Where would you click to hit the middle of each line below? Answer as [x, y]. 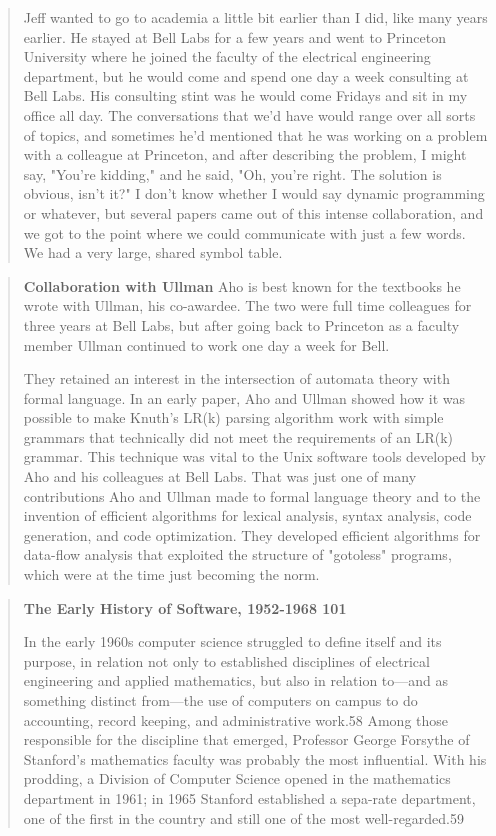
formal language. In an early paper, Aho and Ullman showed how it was [244, 397]
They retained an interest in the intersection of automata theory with [236, 378]
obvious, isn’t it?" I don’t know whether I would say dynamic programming [254, 193]
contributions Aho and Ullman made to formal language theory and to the [252, 495]
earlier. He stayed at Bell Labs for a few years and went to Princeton [234, 36]
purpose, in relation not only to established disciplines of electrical [226, 660]
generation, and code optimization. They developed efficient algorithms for [252, 534]
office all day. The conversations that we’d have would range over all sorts [249, 114]
